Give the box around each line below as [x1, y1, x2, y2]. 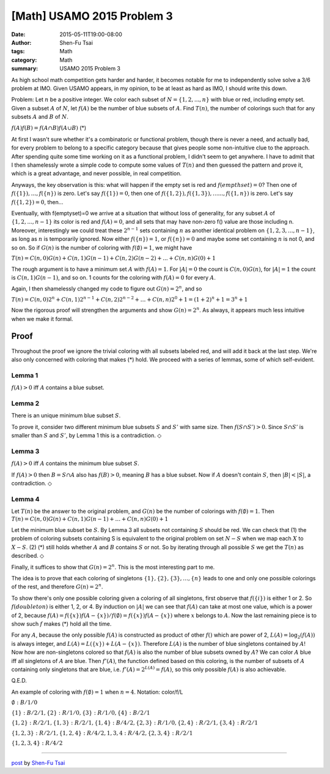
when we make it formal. [11, 315, 73, 322]
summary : [11, 65, 38, 72]
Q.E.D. [11, 677, 28, 685]
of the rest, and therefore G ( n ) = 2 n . [11, 582, 103, 591]
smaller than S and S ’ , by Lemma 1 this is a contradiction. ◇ [11, 432, 162, 439]
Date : [11, 31, 26, 38]
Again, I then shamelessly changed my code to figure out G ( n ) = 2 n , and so [11, 284, 202, 292]
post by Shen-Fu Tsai [11, 759, 65, 767]
